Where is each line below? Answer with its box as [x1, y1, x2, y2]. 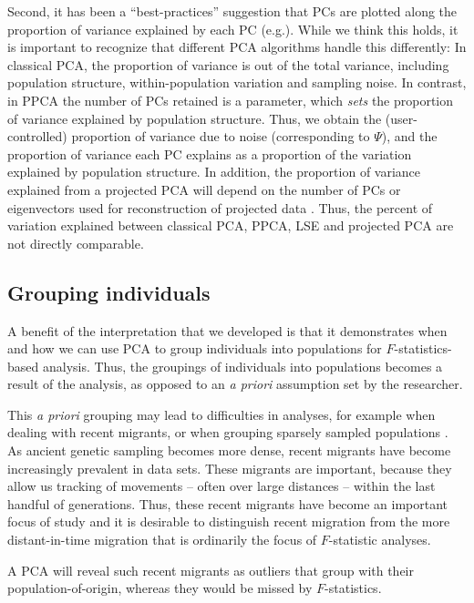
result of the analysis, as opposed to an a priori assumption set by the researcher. [7, 374, 463, 393]
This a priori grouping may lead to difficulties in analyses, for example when [7, 404, 436, 424]
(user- [385, 108, 417, 128]
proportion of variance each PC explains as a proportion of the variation [7, 144, 412, 163]
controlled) [7, 127, 67, 146]
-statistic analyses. [328, 530, 431, 549]
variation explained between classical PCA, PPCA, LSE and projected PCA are [7, 216, 454, 235]
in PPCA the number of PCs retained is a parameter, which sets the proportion [7, 90, 454, 109]
